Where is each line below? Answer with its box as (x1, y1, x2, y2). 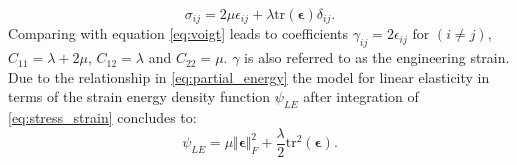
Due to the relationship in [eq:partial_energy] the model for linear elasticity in (8, 66, 490, 87)
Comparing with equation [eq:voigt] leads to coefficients (8, 23, 349, 44)
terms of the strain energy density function (8, 86, 271, 107)
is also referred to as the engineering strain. (244, 47, 510, 68)
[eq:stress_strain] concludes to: (8, 107, 197, 128)
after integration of (303, 86, 419, 107)
